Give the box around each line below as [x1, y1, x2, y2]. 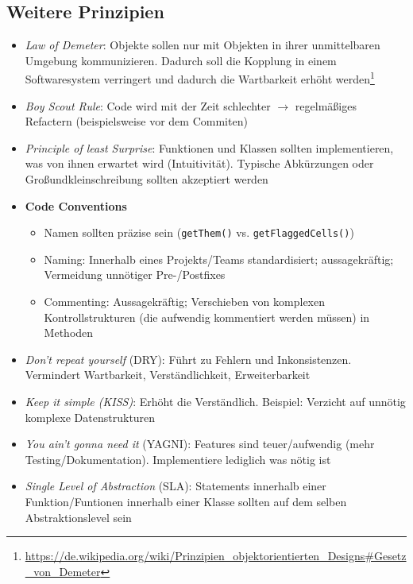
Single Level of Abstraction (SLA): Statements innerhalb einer [25, 478, 326, 494]
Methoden [44, 324, 94, 341]
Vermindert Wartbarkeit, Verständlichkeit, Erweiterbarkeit [25, 366, 311, 383]
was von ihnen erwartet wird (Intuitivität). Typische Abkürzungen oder [25, 155, 374, 172]
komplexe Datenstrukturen [25, 408, 156, 425]
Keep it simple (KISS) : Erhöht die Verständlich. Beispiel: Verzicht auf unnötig [25, 393, 406, 410]
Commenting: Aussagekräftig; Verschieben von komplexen [44, 293, 326, 310]
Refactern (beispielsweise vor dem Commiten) [25, 113, 248, 130]
